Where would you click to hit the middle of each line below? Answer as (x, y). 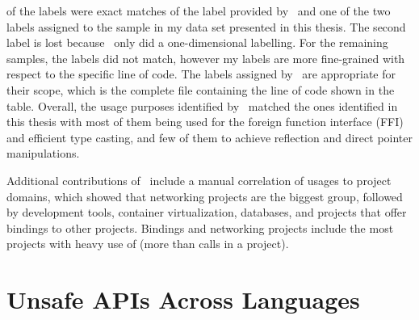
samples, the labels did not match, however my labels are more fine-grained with (206, 58)
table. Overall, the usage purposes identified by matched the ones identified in (202, 105)
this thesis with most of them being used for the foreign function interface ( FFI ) (205, 122)
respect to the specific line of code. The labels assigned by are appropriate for (201, 74)
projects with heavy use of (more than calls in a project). (148, 244)
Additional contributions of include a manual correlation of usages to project (199, 180)
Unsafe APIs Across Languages (183, 299)
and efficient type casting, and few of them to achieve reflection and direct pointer (210, 137)
